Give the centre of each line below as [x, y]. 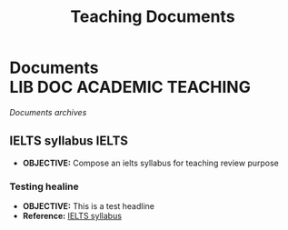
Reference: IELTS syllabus [72, 216]
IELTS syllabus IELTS [69, 141]
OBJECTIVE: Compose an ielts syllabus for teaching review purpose [150, 163]
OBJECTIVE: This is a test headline [89, 206]
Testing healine [44, 186]
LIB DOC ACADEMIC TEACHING [130, 87]
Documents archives [48, 112]
